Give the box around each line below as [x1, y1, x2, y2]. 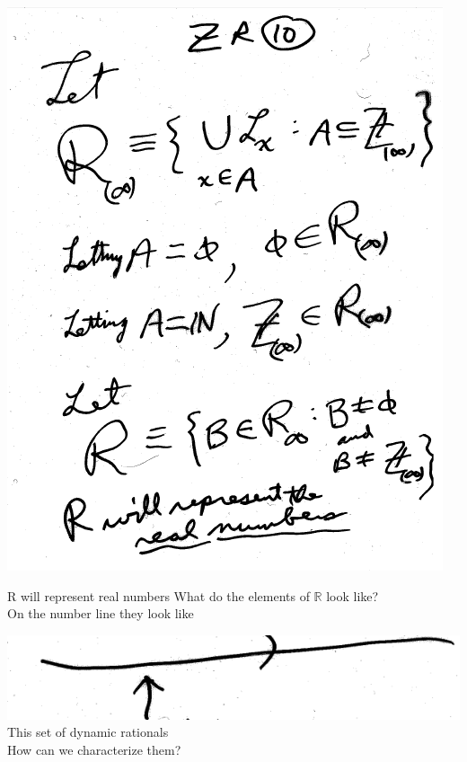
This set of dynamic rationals [7, 722, 169, 741]
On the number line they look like [7, 604, 194, 623]
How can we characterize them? [7, 740, 181, 758]
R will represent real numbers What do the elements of [7, 586, 310, 605]
